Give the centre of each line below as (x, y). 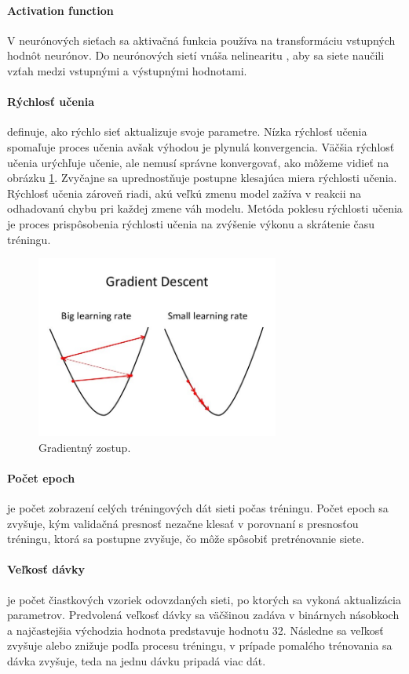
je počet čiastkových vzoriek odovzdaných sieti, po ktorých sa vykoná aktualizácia (204, 599)
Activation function (60, 10)
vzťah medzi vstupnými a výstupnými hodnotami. (127, 70)
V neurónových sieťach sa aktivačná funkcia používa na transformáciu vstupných (201, 40)
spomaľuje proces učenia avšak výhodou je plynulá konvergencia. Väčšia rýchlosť (201, 146)
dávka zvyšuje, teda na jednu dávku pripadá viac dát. (137, 661)
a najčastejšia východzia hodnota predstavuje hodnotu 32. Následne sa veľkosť (195, 630)
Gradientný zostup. (85, 447)
